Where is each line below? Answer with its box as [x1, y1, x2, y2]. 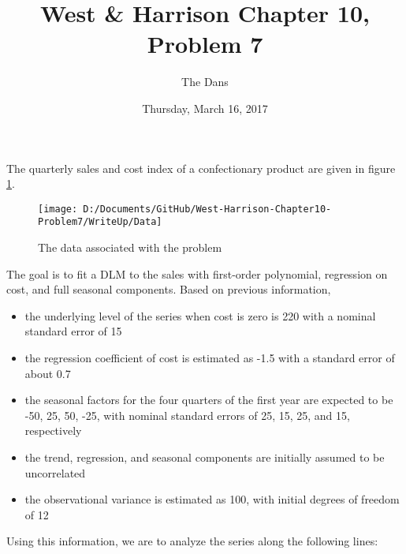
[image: [38, 203, 78, 215]
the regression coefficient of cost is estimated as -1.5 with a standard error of [24, 349, 395, 365]
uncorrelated [24, 464, 86, 481]
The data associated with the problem [38, 239, 222, 255]
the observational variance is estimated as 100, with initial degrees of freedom [24, 491, 400, 507]
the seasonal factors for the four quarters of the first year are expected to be [24, 391, 393, 408]
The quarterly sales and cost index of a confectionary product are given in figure [6, 159, 396, 176]
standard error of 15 [24, 323, 122, 339]
